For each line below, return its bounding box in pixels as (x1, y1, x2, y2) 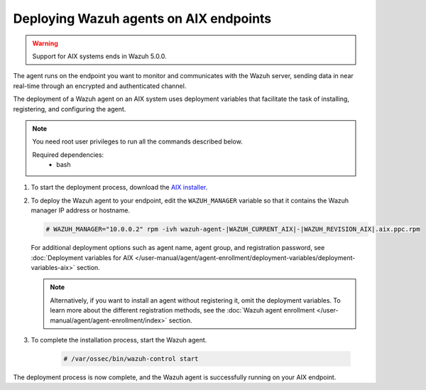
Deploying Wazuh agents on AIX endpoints (13, 11, 272, 26)
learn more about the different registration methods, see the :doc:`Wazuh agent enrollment (50, 306, 315, 315)
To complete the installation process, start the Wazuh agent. (31, 335, 207, 344)
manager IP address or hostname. (31, 206, 131, 215)
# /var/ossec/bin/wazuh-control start (63, 354, 199, 362)
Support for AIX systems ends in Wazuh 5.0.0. (32, 52, 167, 60)
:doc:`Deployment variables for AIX (31, 253, 134, 262)
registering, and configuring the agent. (13, 104, 126, 113)
